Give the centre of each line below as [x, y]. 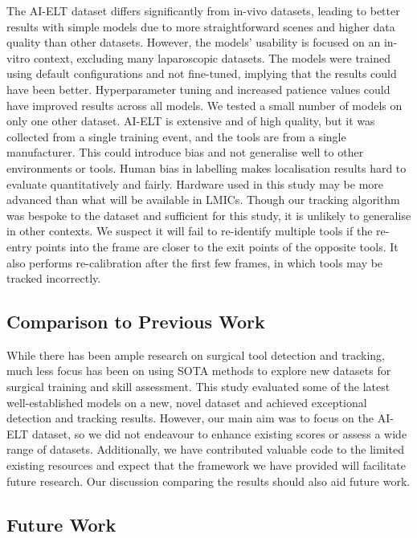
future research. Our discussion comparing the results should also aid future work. [208, 481]
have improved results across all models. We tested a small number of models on [204, 105]
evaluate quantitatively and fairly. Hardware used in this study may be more [195, 183]
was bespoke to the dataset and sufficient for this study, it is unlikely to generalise [209, 215]
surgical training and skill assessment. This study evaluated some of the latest [198, 387]
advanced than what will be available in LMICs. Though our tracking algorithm [203, 200]
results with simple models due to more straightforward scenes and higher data [201, 26]
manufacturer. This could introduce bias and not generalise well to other [185, 152]
